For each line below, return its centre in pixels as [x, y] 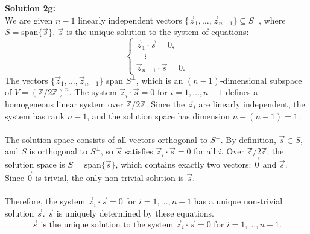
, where [272, 20]
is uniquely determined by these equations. [135, 213]
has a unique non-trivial [238, 201]
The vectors [27, 80]
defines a [242, 92]
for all [205, 151]
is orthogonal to [59, 151]
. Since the [165, 103]
